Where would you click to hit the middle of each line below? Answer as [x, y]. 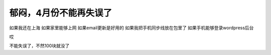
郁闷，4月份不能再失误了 [61, 13]
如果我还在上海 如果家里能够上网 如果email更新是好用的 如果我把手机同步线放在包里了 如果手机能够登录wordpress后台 [131, 28]
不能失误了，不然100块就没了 [39, 46]
